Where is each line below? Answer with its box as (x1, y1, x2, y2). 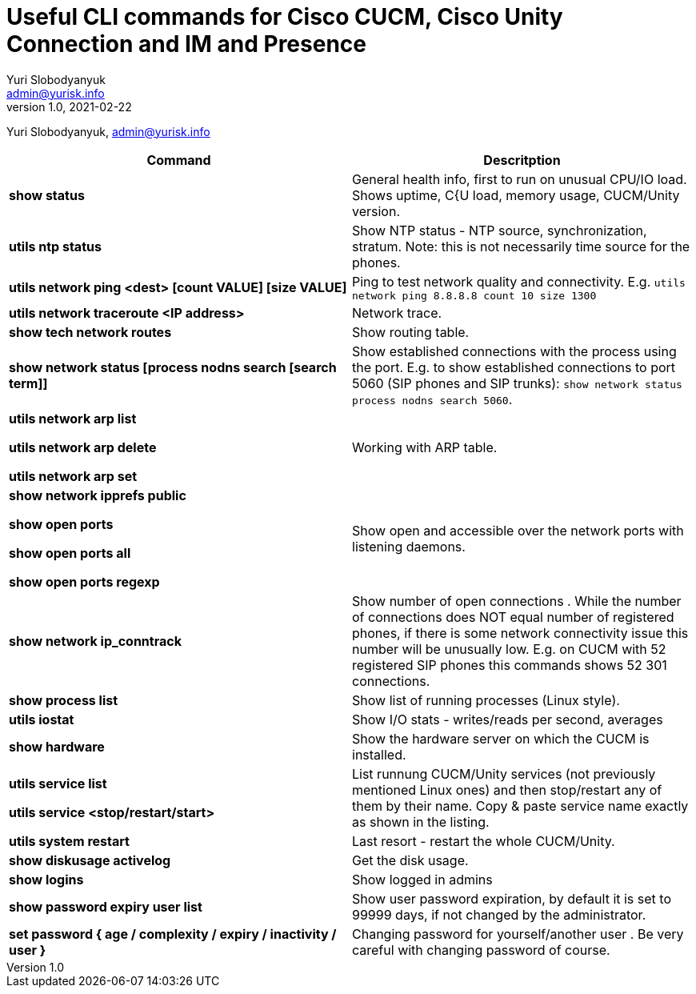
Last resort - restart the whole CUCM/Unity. (352, 832, 615, 849)
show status (9, 186, 85, 203)
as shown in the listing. (352, 813, 490, 830)
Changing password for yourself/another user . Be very (352, 925, 684, 942)
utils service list (9, 775, 107, 792)
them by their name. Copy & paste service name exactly (352, 797, 689, 814)
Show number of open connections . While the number (352, 592, 682, 609)
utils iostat (9, 711, 74, 727)
